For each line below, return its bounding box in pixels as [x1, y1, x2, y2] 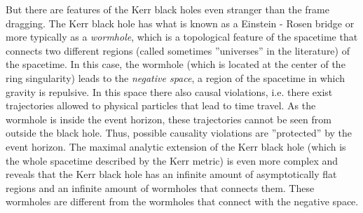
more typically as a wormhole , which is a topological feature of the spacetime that [6, 29, 358, 44]
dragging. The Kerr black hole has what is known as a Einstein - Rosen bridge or [6, 15, 355, 30]
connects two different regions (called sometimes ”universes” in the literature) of [6, 43, 350, 57]
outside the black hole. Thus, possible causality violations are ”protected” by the [6, 125, 352, 140]
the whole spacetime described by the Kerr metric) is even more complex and [6, 153, 338, 167]
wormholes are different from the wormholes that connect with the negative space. [6, 194, 359, 209]
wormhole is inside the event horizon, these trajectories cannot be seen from [6, 111, 331, 126]
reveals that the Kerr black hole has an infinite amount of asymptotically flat [6, 167, 337, 181]
